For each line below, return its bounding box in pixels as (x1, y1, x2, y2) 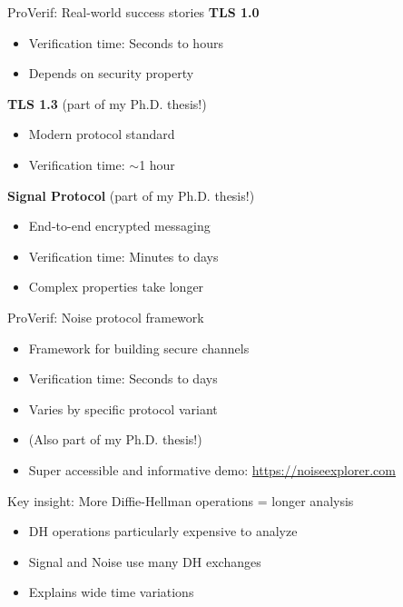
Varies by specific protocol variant (28, 399, 218, 418)
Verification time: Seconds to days (28, 369, 218, 388)
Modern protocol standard (28, 124, 175, 144)
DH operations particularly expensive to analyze (28, 522, 298, 541)
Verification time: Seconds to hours (28, 33, 223, 52)
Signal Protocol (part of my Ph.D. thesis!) (7, 185, 255, 204)
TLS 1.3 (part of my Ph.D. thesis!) (7, 94, 207, 113)
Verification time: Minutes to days (28, 246, 219, 265)
